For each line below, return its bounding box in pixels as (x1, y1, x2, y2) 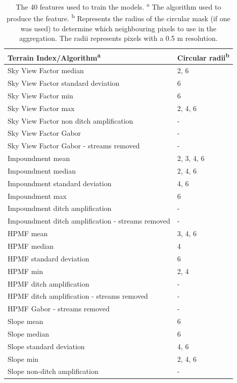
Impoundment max (8, 190, 67, 201)
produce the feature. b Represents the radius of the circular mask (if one (7, 12, 230, 23)
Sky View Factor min (8, 90, 73, 100)
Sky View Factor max (8, 102, 75, 113)
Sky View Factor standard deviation (8, 78, 120, 88)
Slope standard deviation (8, 341, 85, 351)
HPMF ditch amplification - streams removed (8, 291, 148, 301)
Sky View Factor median (8, 65, 84, 76)
